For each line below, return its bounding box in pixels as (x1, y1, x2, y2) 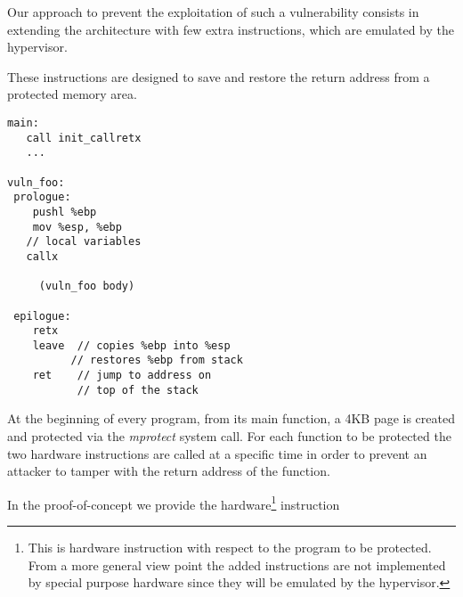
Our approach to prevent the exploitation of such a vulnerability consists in (7, 3, 419, 20)
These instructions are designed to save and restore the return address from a (7, 67, 430, 86)
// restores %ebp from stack (70, 354, 243, 367)
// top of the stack (77, 383, 199, 397)
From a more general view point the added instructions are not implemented (28, 555, 446, 574)
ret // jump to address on (32, 369, 212, 382)
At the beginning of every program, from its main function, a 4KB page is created (7, 409, 455, 428)
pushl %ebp (32, 205, 97, 218)
